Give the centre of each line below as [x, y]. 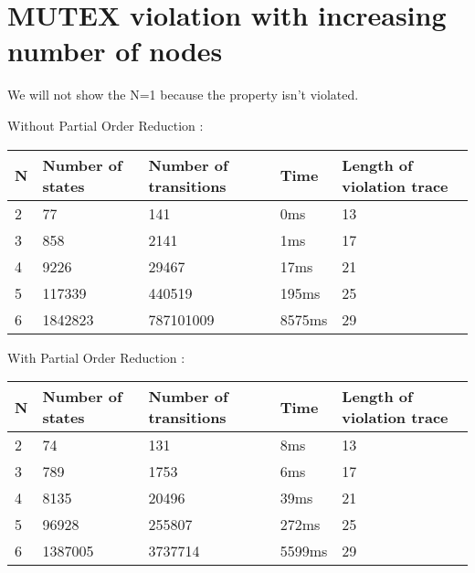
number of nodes [115, 51]
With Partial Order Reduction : [96, 357]
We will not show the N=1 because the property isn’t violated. [183, 95]
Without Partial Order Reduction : [106, 125]
